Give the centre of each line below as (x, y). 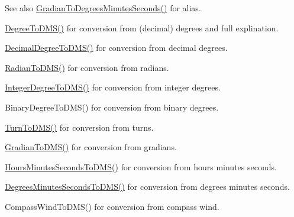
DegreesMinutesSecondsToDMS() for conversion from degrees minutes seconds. (147, 187)
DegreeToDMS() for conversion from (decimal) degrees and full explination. (142, 27)
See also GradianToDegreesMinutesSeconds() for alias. (103, 8)
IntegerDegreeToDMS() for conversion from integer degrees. (113, 87)
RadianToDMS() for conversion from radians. (87, 67)
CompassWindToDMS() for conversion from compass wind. (112, 206)
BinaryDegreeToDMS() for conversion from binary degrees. (112, 107)
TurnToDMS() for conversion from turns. (79, 127)
